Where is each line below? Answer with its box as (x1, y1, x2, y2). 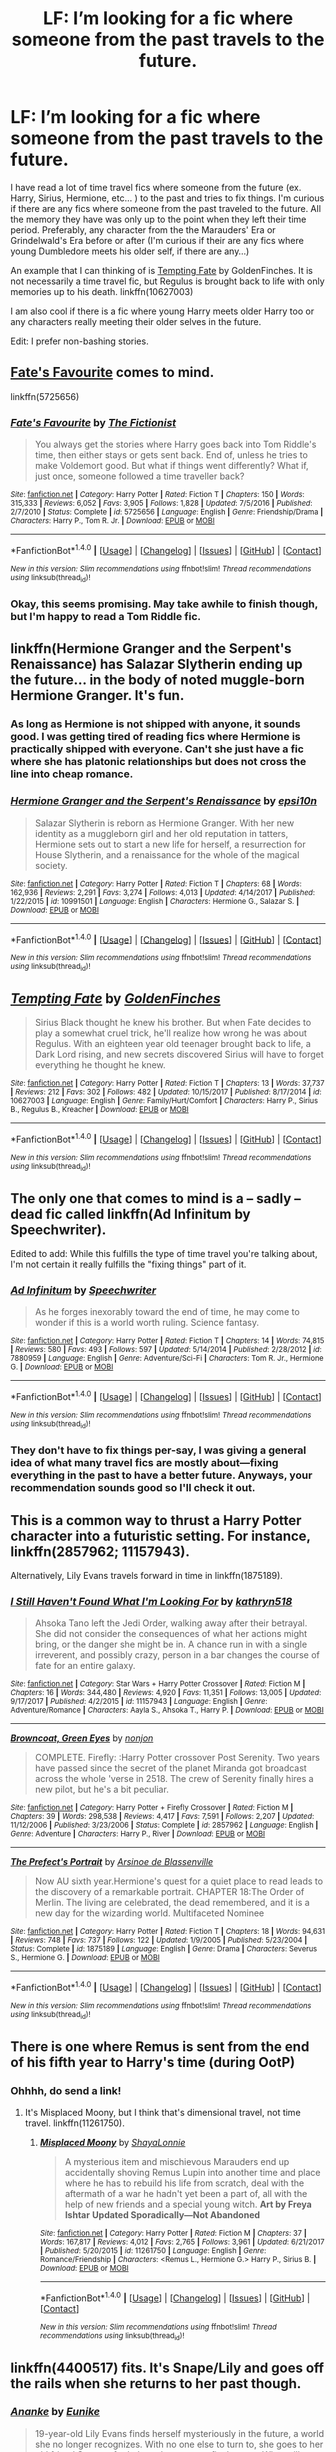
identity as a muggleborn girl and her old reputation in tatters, (34, 827, 289, 839)
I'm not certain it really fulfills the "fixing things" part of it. (10, 1258, 247, 1271)
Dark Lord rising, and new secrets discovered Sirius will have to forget (34, 1048, 325, 1061)
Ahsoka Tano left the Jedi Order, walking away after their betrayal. (34, 1617, 308, 1629)
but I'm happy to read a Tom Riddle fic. (10, 609, 202, 623)
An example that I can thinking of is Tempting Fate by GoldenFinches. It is (10, 264, 313, 276)
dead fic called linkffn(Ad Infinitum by (10, 1205, 251, 1222)
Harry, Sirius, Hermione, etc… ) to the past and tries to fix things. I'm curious (10, 192, 325, 204)
